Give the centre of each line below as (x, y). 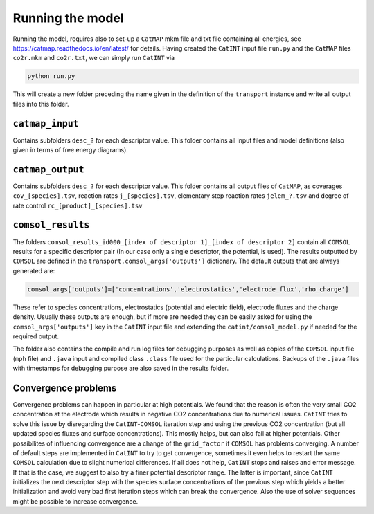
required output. (36, 336)
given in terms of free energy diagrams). (70, 149)
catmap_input (46, 123)
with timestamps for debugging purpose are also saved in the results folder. (121, 368)
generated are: (34, 270)
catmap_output (48, 169)
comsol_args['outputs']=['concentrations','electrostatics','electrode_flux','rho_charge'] (188, 289)
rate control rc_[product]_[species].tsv (78, 205)
